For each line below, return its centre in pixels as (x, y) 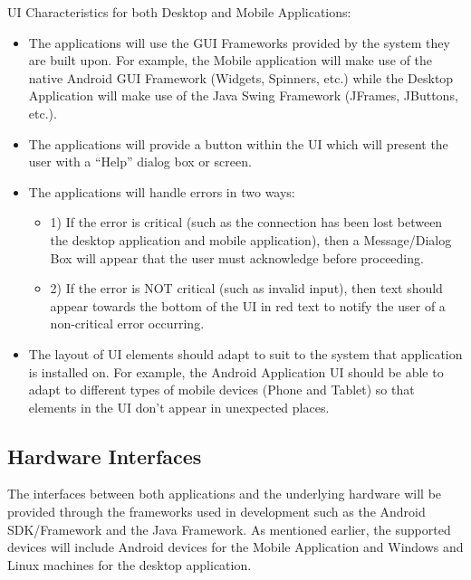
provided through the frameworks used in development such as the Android (216, 512)
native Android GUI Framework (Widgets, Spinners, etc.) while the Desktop (241, 77)
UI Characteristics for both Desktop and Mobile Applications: (179, 12)
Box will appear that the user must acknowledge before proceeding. (237, 257)
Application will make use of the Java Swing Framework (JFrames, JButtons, (243, 95)
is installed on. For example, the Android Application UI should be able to (236, 371)
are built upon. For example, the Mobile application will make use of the (231, 60)
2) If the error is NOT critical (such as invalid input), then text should (246, 288)
